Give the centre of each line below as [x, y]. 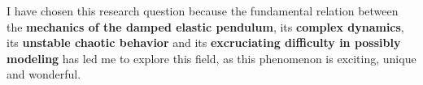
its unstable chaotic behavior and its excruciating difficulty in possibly [204, 42]
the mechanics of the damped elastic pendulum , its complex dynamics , [205, 26]
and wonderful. [44, 74]
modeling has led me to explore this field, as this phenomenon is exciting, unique [211, 58]
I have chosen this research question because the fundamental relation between [203, 11]
